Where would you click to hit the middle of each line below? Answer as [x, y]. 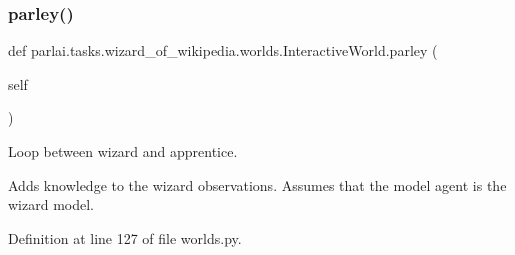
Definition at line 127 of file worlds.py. [125, 237]
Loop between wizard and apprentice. [123, 151]
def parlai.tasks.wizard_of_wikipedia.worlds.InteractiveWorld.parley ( [223, 50]
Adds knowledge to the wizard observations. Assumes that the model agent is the [257, 184]
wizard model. [51, 204]
